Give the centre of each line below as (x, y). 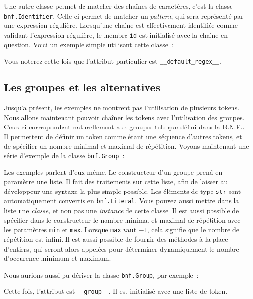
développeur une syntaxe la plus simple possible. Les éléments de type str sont (123, 191)
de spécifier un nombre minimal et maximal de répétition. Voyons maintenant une (126, 146)
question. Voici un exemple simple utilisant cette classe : (89, 44)
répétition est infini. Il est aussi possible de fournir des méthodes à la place (116, 239)
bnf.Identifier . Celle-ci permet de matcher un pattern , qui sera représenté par (124, 15)
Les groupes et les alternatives (82, 87)
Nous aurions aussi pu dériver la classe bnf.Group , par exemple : (101, 274)
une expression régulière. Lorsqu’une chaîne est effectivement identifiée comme (121, 25)
